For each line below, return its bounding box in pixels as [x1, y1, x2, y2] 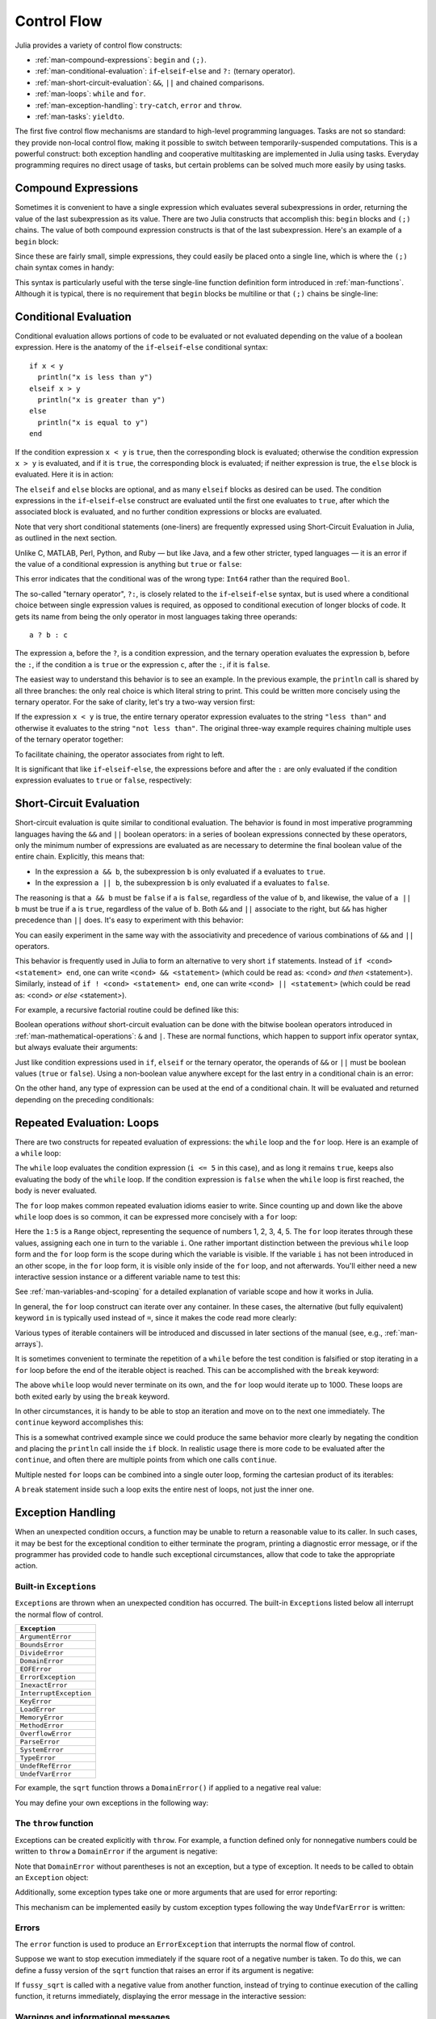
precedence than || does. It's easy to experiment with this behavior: [15, 915, 244, 925]
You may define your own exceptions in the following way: [15, 1798, 209, 1807]
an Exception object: [15, 1872, 89, 1882]
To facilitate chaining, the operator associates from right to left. [15, 749, 225, 759]
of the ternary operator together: [15, 735, 124, 745]
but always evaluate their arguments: [15, 1043, 138, 1052]
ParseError [19, 1737, 61, 1746]
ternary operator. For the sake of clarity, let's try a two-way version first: [15, 697, 255, 707]
